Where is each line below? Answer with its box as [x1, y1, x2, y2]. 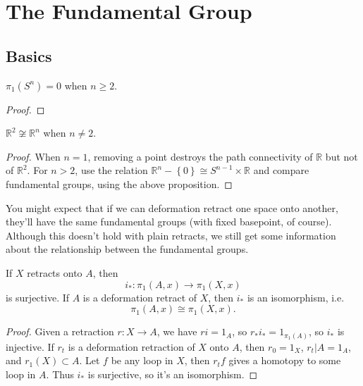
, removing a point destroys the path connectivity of [87, 149, 313, 163]
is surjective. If [6, 289, 70, 304]
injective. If [6, 339, 54, 354]
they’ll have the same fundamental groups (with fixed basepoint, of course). [6, 214, 332, 229]
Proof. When [6, 149, 61, 163]
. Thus [46, 366, 74, 381]
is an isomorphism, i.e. [247, 289, 345, 304]
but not [325, 149, 358, 163]
